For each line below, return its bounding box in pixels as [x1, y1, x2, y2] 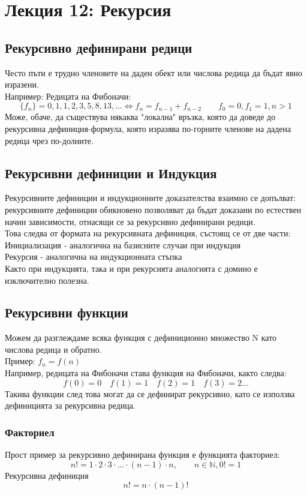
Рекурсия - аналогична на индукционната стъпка [5, 250, 182, 263]
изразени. [5, 78, 39, 91]
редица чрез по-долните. [5, 134, 94, 146]
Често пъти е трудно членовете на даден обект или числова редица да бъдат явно [5, 66, 303, 79]
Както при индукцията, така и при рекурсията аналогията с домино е [5, 262, 258, 274]
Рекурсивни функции [5, 303, 128, 322]
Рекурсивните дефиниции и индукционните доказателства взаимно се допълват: [5, 191, 296, 204]
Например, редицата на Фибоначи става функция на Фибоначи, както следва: [5, 367, 287, 379]
